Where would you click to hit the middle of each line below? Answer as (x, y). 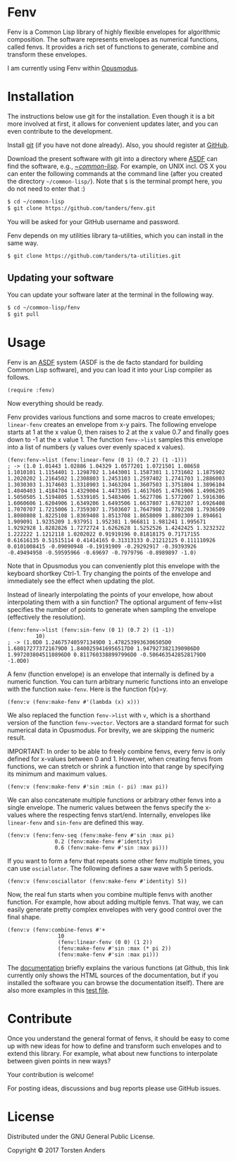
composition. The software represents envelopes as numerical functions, (113, 39)
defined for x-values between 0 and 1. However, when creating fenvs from (115, 759)
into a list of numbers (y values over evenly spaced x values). (96, 447)
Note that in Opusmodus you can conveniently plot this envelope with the (114, 566)
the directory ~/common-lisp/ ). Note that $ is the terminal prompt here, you (115, 181)
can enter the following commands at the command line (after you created (115, 173)
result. (17, 738)
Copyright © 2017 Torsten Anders (56, 1150)
